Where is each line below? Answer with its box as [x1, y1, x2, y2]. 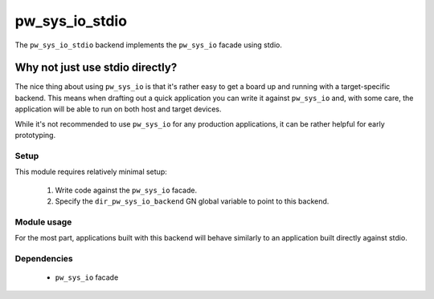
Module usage [14, 216, 72, 228]
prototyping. [14, 131, 56, 140]
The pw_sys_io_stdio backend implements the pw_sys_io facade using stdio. [14, 40, 283, 50]
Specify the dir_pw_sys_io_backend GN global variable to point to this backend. [55, 196, 330, 206]
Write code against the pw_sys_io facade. [55, 185, 197, 195]
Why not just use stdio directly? [14, 61, 178, 75]
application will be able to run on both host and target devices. [14, 104, 222, 114]
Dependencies [14, 253, 74, 264]
